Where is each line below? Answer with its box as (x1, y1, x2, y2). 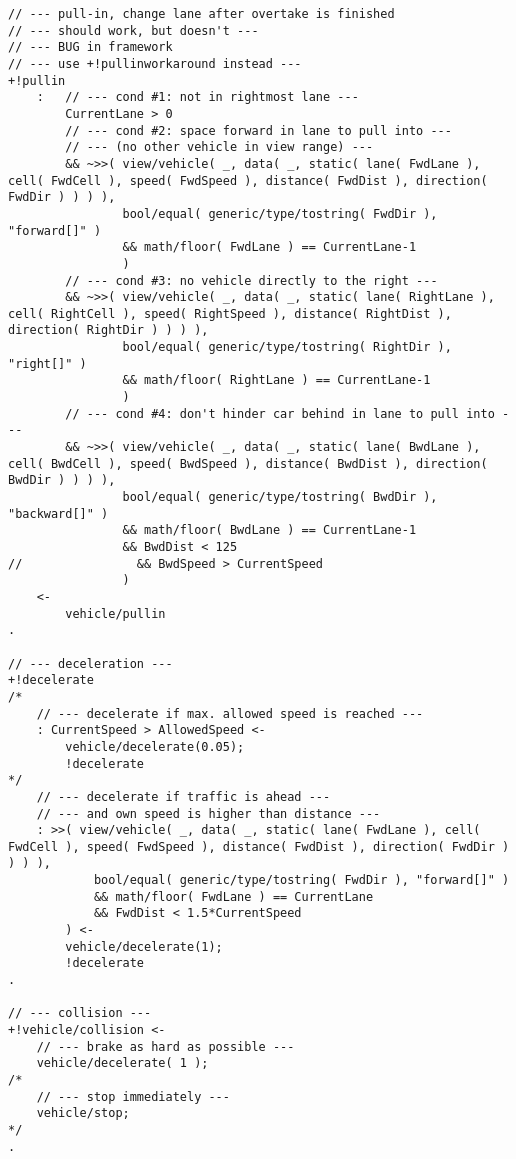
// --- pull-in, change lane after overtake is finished (8, 7, 395, 21)
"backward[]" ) (8, 506, 109, 521)
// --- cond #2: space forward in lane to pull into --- (65, 123, 452, 138)
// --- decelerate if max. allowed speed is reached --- (36, 706, 424, 721)
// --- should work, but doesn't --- (8, 23, 259, 38)
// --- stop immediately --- (36, 1089, 230, 1104)
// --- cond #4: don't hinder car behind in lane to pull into (65, 406, 495, 421)
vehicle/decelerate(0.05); (65, 739, 245, 754)
